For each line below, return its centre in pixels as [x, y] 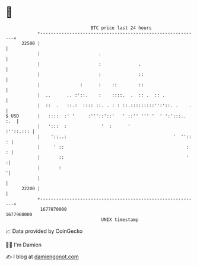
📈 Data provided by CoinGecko [44, 231]
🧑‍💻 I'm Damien [24, 245]
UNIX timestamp [120, 219]
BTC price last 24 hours [121, 28]
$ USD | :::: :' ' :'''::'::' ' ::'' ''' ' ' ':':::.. [96, 116]
